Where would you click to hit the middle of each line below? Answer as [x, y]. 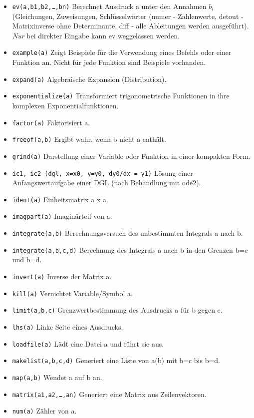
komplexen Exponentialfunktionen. [65, 105]
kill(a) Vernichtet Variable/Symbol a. [72, 293]
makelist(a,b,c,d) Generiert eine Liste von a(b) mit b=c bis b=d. [116, 360]
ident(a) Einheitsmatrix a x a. [60, 199]
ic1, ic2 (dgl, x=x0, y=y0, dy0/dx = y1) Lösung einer [103, 173]
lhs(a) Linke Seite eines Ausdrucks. [68, 327]
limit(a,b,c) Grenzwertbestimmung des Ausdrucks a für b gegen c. [117, 310]
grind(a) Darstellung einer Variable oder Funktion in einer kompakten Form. [131, 156]
